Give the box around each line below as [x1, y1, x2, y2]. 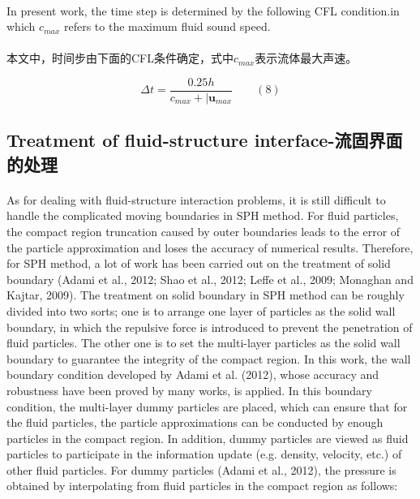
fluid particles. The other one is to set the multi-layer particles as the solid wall [6, 334, 401, 351]
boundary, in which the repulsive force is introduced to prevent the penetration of [6, 318, 413, 335]
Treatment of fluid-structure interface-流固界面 [6, 127, 403, 153]
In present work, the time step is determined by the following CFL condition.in [6, 2, 400, 19]
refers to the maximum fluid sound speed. [63, 18, 271, 35]
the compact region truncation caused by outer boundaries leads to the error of [6, 222, 401, 239]
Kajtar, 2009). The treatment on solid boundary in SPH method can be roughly [6, 286, 405, 303]
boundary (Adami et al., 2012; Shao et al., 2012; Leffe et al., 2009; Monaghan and [6, 270, 414, 287]
